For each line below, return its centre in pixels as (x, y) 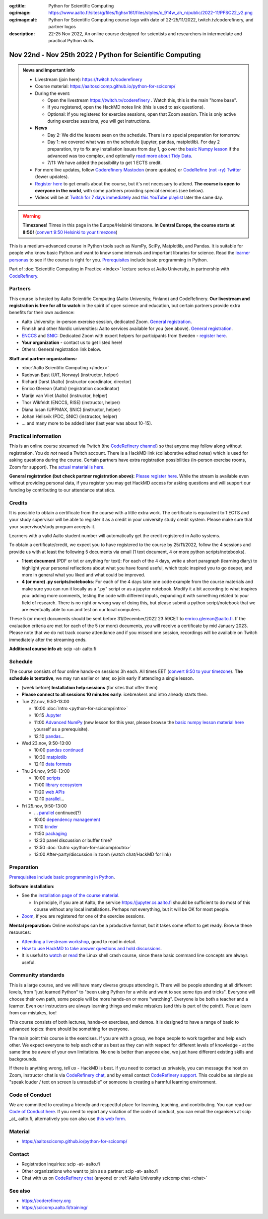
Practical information (35, 436)
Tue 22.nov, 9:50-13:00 (45, 701)
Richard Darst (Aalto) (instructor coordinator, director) (76, 381)
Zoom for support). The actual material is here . (57, 467)
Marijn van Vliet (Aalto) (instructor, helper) (65, 396)
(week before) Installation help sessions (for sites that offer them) (90, 687)
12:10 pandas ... (49, 736)
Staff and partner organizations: (43, 358)
